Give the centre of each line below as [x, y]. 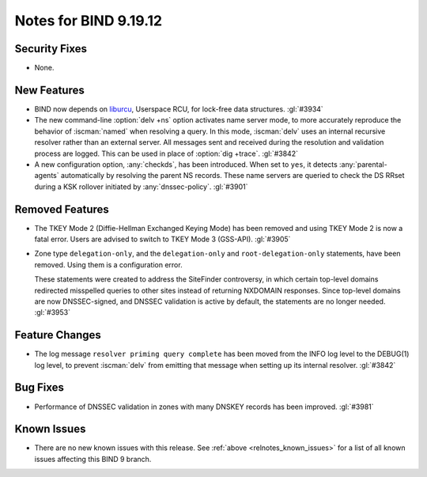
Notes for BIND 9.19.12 [88, 21]
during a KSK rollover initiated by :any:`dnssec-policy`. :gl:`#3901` [141, 187]
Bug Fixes [40, 388]
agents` [47, 176]
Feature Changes [58, 335]
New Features [49, 90]
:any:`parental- [363, 164]
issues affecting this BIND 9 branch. [93, 459]
